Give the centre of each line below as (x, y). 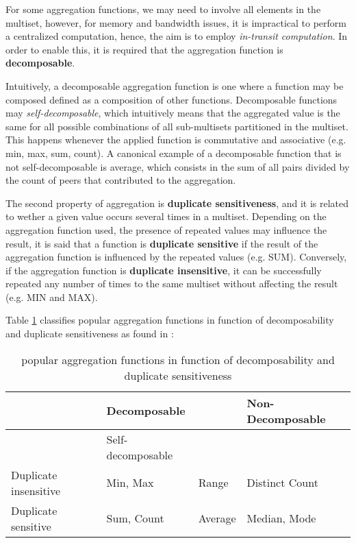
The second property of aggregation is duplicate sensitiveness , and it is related (177, 203)
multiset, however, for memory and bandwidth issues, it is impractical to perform (176, 22)
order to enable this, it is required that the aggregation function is (144, 49)
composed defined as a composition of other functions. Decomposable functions (171, 99)
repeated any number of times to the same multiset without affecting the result (172, 283)
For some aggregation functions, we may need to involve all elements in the (163, 9)
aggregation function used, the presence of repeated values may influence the (166, 229)
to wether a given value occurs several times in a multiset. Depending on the (166, 216)
